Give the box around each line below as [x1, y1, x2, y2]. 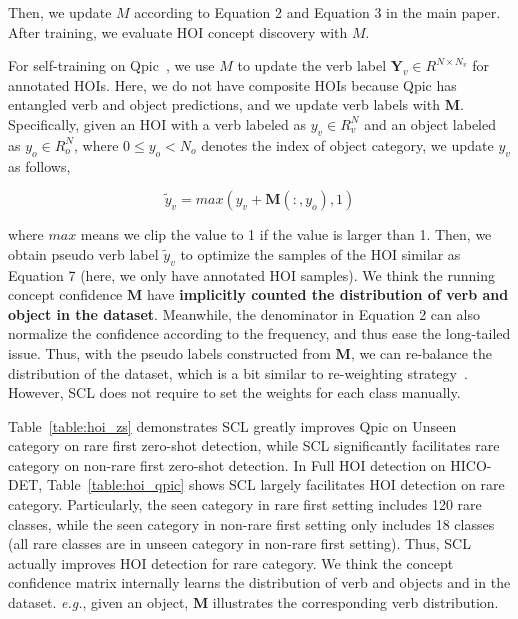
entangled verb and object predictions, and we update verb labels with [8, 94, 440, 115]
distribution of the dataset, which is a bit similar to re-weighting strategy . [8, 362, 468, 383]
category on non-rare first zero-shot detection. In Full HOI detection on [8, 454, 446, 475]
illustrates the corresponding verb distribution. [212, 592, 499, 613]
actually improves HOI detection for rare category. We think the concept [8, 552, 454, 573]
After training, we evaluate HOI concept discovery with [8, 21, 348, 42]
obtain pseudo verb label [8, 243, 159, 264]
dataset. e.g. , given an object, [8, 592, 189, 613]
